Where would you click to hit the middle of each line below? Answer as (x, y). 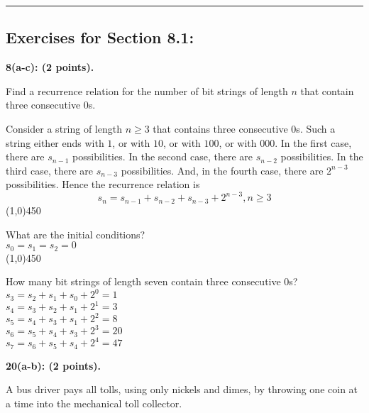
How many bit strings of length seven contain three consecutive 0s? (152, 281)
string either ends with (55, 142)
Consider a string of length (64, 128)
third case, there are (50, 170)
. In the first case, (313, 142)
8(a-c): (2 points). (50, 67)
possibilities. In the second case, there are (163, 156)
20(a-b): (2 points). (53, 365)
